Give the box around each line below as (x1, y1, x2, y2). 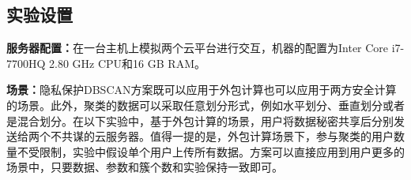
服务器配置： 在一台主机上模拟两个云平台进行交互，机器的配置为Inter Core (6, 39, 389, 56)
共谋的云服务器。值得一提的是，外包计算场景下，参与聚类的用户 (61, 128, 394, 144)
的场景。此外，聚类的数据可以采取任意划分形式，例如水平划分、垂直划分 (6, 96, 383, 113)
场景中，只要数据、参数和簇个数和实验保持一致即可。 (6, 159, 283, 175)
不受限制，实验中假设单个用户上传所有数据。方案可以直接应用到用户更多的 (17, 143, 405, 159)
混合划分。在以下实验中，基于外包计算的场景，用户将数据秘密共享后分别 (17, 112, 394, 129)
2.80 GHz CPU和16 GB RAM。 (49, 54, 205, 71)
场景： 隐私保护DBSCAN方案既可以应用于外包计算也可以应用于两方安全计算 (6, 81, 397, 98)
